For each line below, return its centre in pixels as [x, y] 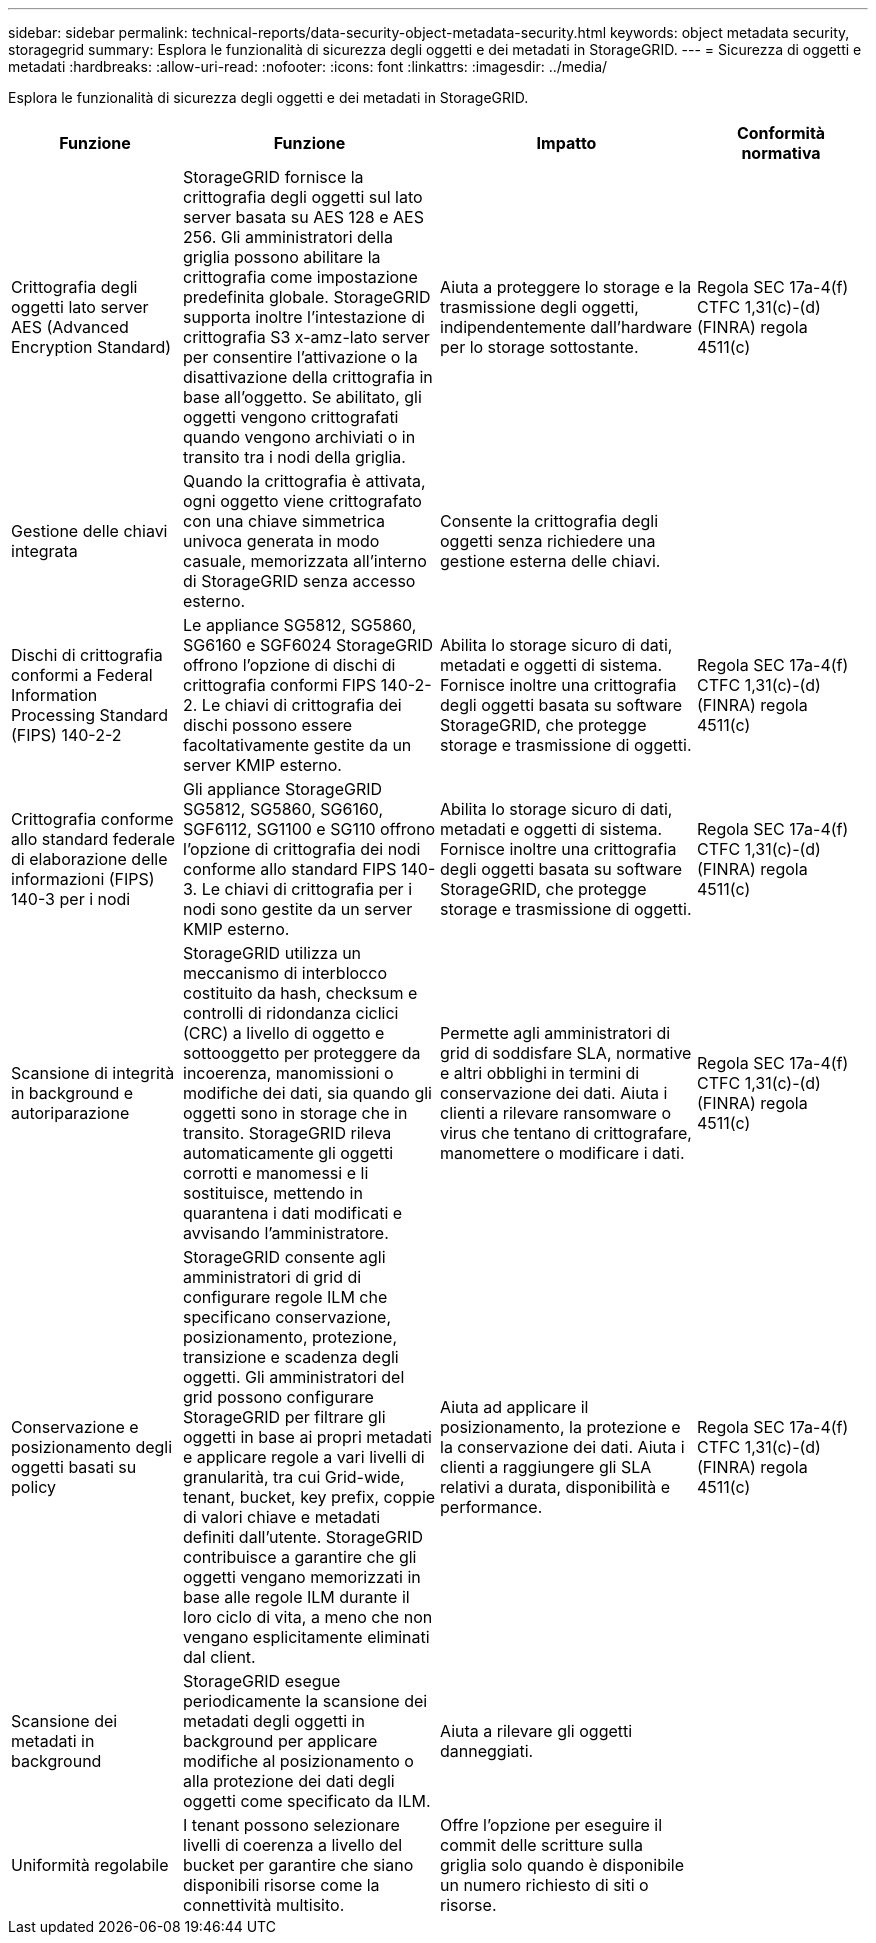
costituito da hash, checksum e [300, 993]
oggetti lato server [80, 307]
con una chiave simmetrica [284, 521]
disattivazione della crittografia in [308, 377]
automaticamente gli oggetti [288, 1153]
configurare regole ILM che [285, 1297]
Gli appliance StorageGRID [283, 789]
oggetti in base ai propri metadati [307, 1437]
